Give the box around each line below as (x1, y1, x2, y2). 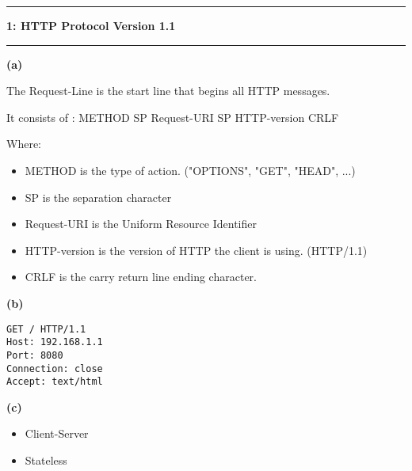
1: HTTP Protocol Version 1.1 (6, 17, 176, 33)
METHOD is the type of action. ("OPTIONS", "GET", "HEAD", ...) (25, 161, 356, 178)
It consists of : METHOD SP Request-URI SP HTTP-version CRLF (6, 108, 339, 125)
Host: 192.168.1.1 (6, 336, 103, 348)
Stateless (25, 452, 67, 468)
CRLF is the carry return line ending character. (25, 268, 257, 285)
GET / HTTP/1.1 (6, 323, 86, 335)
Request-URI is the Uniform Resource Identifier (25, 215, 257, 232)
